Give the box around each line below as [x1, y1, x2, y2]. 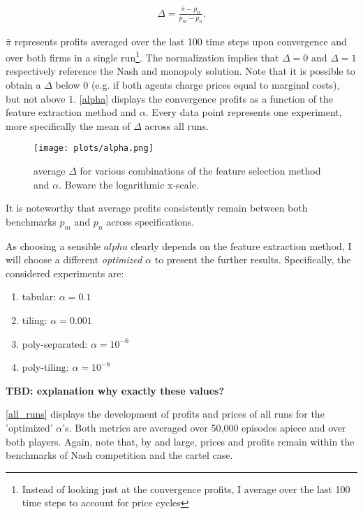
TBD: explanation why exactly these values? [6, 383, 225, 397]
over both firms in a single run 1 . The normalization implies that [6, 48, 279, 64]
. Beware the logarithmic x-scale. [59, 177, 199, 191]
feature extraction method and [6, 105, 137, 119]
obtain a [6, 78, 41, 92]
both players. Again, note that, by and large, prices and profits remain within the [6, 434, 355, 448]
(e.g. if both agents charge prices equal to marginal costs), [91, 78, 340, 92]
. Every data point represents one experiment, [145, 105, 342, 119]
